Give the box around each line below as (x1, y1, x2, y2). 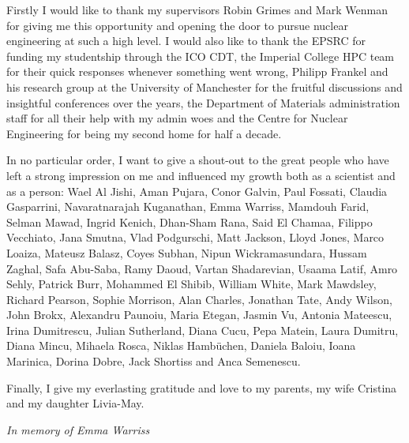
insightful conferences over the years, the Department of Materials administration (6, 94, 400, 111)
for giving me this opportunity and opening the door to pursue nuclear (6, 17, 348, 33)
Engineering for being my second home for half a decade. (6, 125, 282, 141)
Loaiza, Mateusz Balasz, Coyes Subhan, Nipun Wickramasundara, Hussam (6, 244, 367, 261)
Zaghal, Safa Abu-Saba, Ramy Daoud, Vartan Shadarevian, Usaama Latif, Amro (6, 260, 398, 276)
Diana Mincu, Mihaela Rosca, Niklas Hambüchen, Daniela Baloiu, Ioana (6, 337, 356, 354)
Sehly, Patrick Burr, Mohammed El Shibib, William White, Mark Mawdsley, (6, 276, 377, 292)
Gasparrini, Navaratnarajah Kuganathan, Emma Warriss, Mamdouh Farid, (6, 198, 370, 215)
